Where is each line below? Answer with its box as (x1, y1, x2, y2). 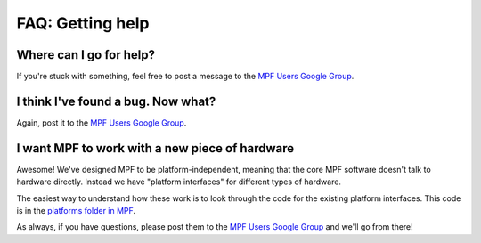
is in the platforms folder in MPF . (16, 206, 136, 216)
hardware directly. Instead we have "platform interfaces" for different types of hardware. (16, 176, 342, 187)
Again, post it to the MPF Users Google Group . (16, 117, 187, 128)
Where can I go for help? (16, 47, 156, 62)
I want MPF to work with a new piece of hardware (16, 141, 295, 156)
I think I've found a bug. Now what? (16, 93, 216, 109)
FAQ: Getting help (16, 13, 150, 33)
